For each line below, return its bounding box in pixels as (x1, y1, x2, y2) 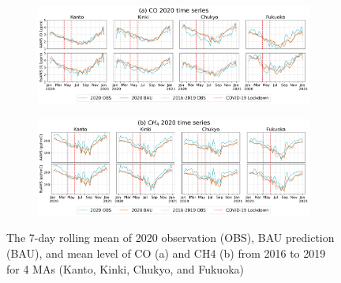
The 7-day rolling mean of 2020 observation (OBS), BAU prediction (6, 229, 335, 246)
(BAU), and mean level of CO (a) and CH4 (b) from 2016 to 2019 (6, 244, 326, 261)
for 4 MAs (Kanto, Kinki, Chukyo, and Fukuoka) (6, 260, 244, 277)
